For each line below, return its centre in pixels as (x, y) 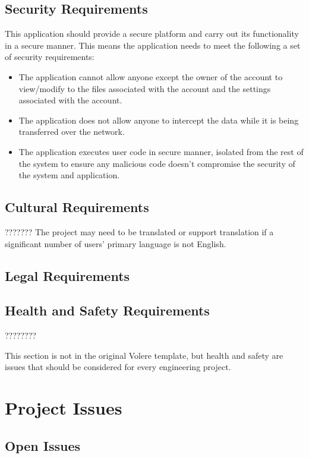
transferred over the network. (72, 132)
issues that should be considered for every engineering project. (118, 367)
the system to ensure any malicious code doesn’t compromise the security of (157, 163)
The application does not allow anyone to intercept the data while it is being (159, 120)
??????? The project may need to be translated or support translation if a (139, 231)
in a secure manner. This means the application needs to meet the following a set (153, 45)
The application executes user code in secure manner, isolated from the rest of (161, 151)
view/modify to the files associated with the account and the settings (145, 88)
